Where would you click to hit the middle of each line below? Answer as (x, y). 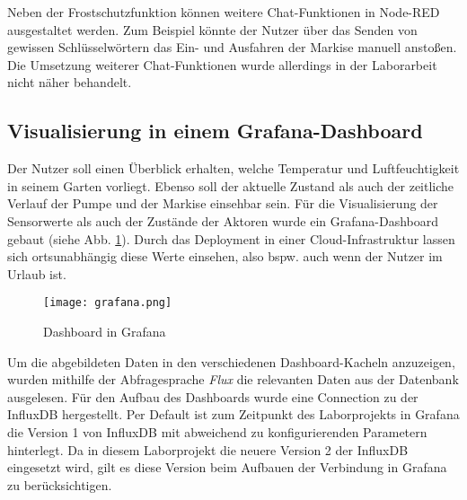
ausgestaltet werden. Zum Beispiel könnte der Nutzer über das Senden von (212, 29)
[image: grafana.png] (108, 303)
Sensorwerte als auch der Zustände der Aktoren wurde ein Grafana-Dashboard (223, 220)
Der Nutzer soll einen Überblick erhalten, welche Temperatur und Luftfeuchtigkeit (233, 168)
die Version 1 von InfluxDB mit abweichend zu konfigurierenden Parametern (217, 431)
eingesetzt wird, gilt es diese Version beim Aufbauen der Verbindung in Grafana (227, 467)
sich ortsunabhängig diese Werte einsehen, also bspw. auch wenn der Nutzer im (225, 256)
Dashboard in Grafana (105, 331)
